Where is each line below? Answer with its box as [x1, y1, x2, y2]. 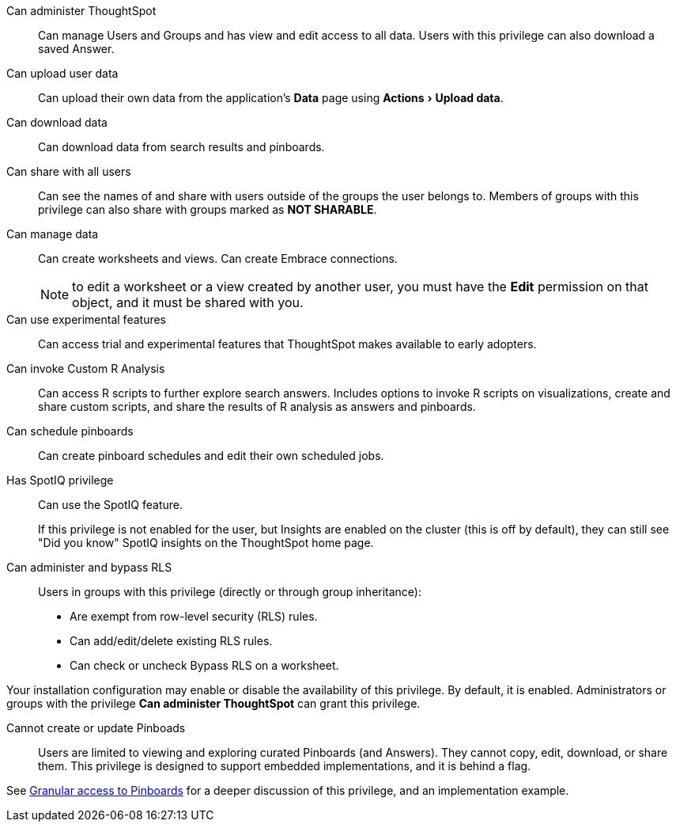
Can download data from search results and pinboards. [38, 140, 325, 154]
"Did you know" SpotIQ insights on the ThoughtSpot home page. [38, 536, 374, 549]
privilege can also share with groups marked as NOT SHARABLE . [38, 203, 377, 216]
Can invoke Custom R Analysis [6, 362, 165, 375]
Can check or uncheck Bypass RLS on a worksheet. [70, 659, 339, 672]
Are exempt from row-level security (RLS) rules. [70, 610, 318, 623]
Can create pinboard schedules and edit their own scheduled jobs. [38, 449, 384, 462]
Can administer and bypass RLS [6, 560, 172, 574]
